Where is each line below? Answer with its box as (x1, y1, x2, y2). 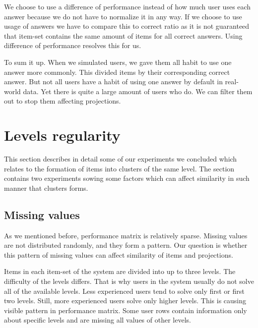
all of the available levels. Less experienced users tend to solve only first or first (4, 285, 245, 296)
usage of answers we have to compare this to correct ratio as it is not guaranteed (4, 21, 250, 31)
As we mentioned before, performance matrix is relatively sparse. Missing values (4, 230, 248, 240)
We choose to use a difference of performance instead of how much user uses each (4, 1, 251, 11)
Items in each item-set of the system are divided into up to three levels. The (4, 266, 236, 276)
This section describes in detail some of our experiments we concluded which (4, 154, 237, 164)
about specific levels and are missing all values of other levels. (4, 315, 191, 325)
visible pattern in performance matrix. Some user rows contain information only (4, 305, 247, 315)
